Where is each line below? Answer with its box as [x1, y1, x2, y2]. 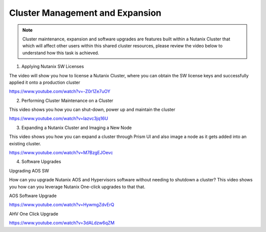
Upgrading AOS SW [9, 167, 49, 173]
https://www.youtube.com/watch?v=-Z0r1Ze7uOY [9, 89, 111, 95]
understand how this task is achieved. [22, 50, 100, 56]
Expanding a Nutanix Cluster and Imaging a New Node [21, 125, 132, 131]
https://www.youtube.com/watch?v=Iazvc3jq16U [9, 116, 108, 122]
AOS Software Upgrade [9, 193, 57, 199]
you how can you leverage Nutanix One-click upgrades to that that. [9, 184, 145, 190]
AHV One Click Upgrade [9, 211, 59, 217]
